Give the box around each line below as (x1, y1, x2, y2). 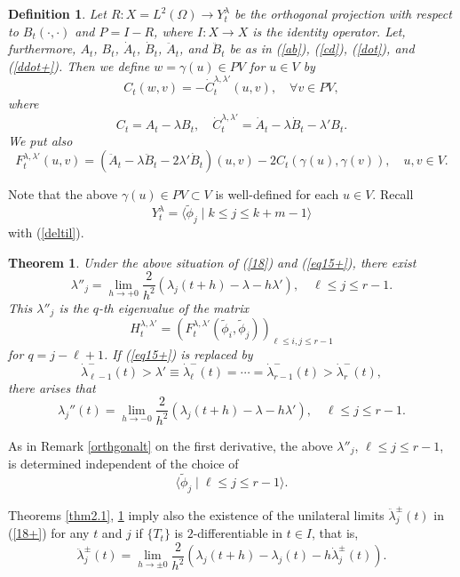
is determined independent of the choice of (8, 454, 239, 473)
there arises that (8, 378, 96, 397)
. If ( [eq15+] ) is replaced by (103, 344, 253, 363)
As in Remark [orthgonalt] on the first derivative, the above (8, 436, 333, 454)
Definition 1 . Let (8, 4, 107, 22)
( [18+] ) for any (8, 524, 90, 542)
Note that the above (8, 185, 118, 204)
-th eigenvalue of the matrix (98, 298, 250, 317)
